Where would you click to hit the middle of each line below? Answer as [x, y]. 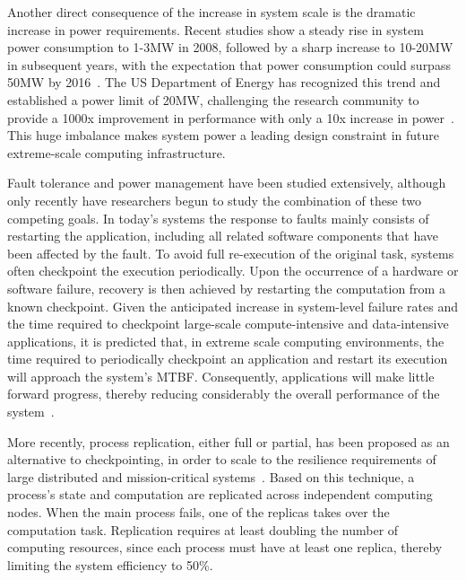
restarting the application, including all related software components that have [223, 236]
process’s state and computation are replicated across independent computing [220, 494]
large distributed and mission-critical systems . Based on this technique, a [211, 476]
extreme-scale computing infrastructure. [116, 152]
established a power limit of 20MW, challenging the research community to [213, 99]
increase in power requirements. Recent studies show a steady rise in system [216, 29]
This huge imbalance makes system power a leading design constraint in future [223, 135]
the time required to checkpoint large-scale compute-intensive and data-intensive [228, 324]
